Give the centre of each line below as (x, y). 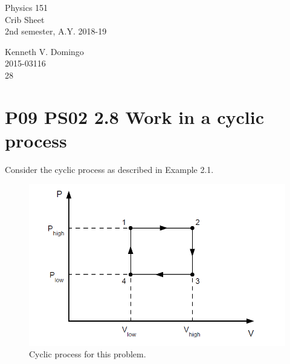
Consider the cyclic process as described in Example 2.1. (109, 169)
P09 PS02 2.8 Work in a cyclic (135, 116)
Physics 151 (27, 7)
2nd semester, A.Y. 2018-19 (56, 31)
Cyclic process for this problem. (88, 354)
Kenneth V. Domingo (44, 51)
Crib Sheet (25, 19)
